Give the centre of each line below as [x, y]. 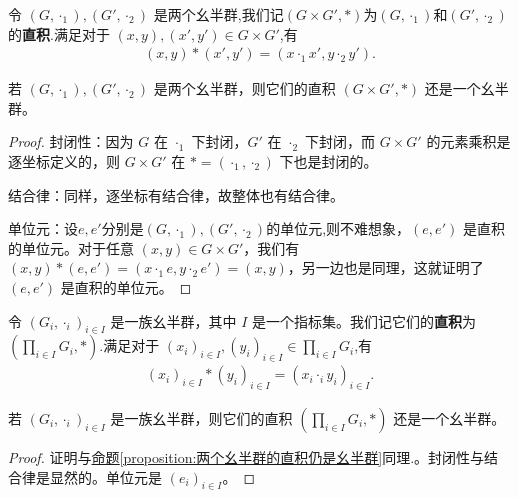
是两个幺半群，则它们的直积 [244, 88]
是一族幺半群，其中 [173, 320]
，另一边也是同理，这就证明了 [385, 267]
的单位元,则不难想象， [338, 228]
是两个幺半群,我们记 [218, 14]
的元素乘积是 [468, 141]
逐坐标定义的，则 [64, 161]
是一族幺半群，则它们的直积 [201, 417]
